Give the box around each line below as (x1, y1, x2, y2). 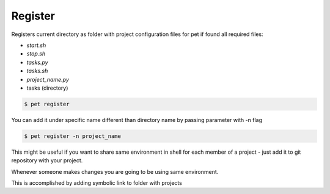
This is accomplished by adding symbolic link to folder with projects (11, 179, 183, 186)
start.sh (26, 41, 46, 49)
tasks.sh (26, 67, 48, 74)
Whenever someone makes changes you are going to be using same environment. (11, 168, 219, 175)
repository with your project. (11, 157, 83, 164)
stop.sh (26, 50, 46, 57)
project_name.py (26, 76, 70, 83)
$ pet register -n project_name (24, 132, 122, 140)
